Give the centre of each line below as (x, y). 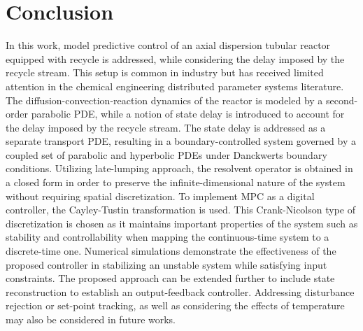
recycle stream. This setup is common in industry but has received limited (165, 72)
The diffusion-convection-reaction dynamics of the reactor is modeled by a (164, 100)
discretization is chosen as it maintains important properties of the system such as (182, 223)
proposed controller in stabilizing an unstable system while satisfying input (166, 264)
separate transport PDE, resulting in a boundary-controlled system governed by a (181, 141)
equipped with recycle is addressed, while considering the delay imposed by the (175, 58)
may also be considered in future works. (91, 319)
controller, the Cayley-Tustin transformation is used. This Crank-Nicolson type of (181, 210)
